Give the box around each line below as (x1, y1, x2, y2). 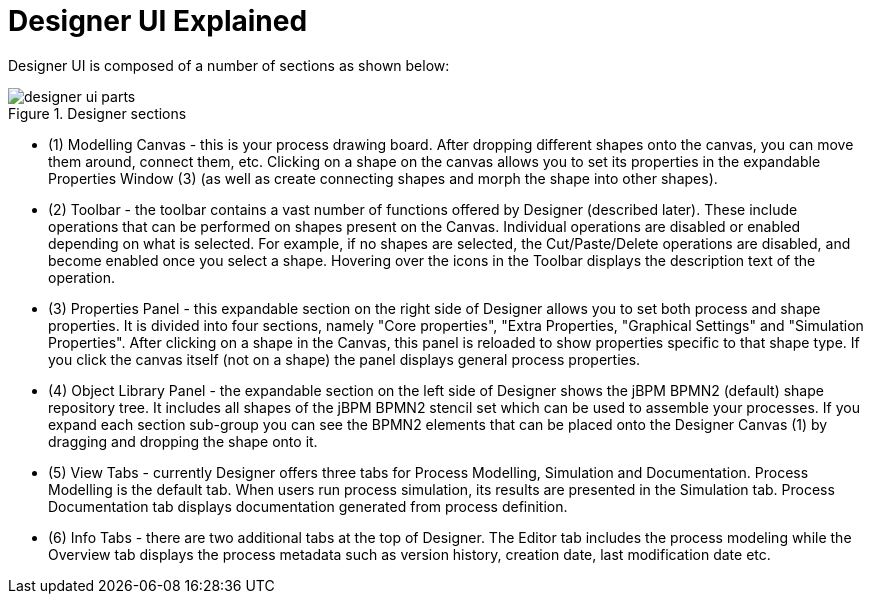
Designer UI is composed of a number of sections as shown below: (8, 56, 450, 74)
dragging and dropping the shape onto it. (48, 432, 318, 450)
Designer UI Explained (8, 4, 308, 38)
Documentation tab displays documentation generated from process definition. (48, 497, 568, 515)
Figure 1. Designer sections (8, 104, 187, 122)
